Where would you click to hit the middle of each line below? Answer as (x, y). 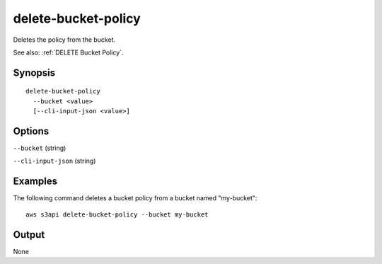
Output (29, 235)
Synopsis (34, 73)
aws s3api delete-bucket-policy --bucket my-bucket (117, 214)
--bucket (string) (40, 148)
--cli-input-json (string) (54, 161)
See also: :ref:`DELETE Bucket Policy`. (68, 52)
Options (31, 131)
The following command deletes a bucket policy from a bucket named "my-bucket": (135, 198)
